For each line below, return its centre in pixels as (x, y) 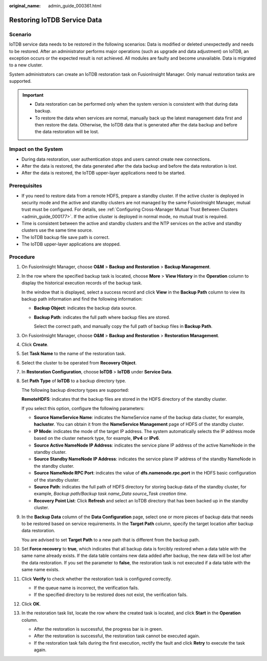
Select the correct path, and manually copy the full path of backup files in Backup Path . (123, 326)
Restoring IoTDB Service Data (56, 20)
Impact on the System (36, 149)
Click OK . (31, 604)
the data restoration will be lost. (67, 132)
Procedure (22, 257)
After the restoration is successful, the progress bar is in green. (98, 629)
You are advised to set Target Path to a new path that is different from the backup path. (111, 540)
